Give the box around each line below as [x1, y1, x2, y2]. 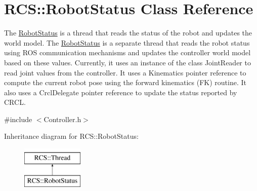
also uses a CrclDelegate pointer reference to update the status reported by [4, 87, 237, 97]
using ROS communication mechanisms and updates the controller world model [4, 47, 251, 58]
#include [4, 113, 32, 124]
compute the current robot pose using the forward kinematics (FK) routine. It [4, 77, 247, 88]
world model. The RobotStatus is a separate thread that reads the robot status [4, 37, 250, 48]
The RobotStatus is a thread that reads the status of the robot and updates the [4, 27, 252, 38]
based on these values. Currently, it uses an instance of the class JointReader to [4, 57, 251, 67]
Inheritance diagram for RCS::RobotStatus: [4, 131, 139, 141]
